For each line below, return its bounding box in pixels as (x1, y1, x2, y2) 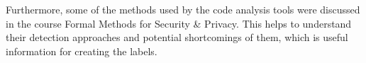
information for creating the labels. (6, 43, 157, 58)
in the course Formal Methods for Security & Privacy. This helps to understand (6, 16, 352, 30)
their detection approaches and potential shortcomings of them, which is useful (6, 30, 348, 45)
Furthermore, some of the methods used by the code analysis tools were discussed (6, 2, 360, 16)
